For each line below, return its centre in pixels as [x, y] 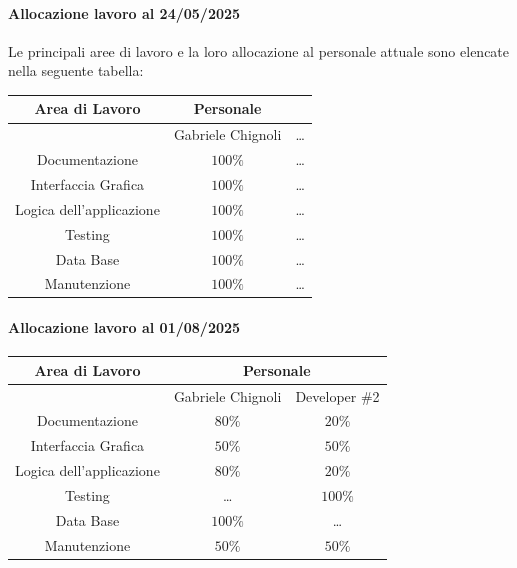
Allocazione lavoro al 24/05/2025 [124, 12]
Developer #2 [337, 395]
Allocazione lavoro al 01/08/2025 [124, 327]
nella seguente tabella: [76, 70]
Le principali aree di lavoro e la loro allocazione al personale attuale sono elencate [259, 50]
